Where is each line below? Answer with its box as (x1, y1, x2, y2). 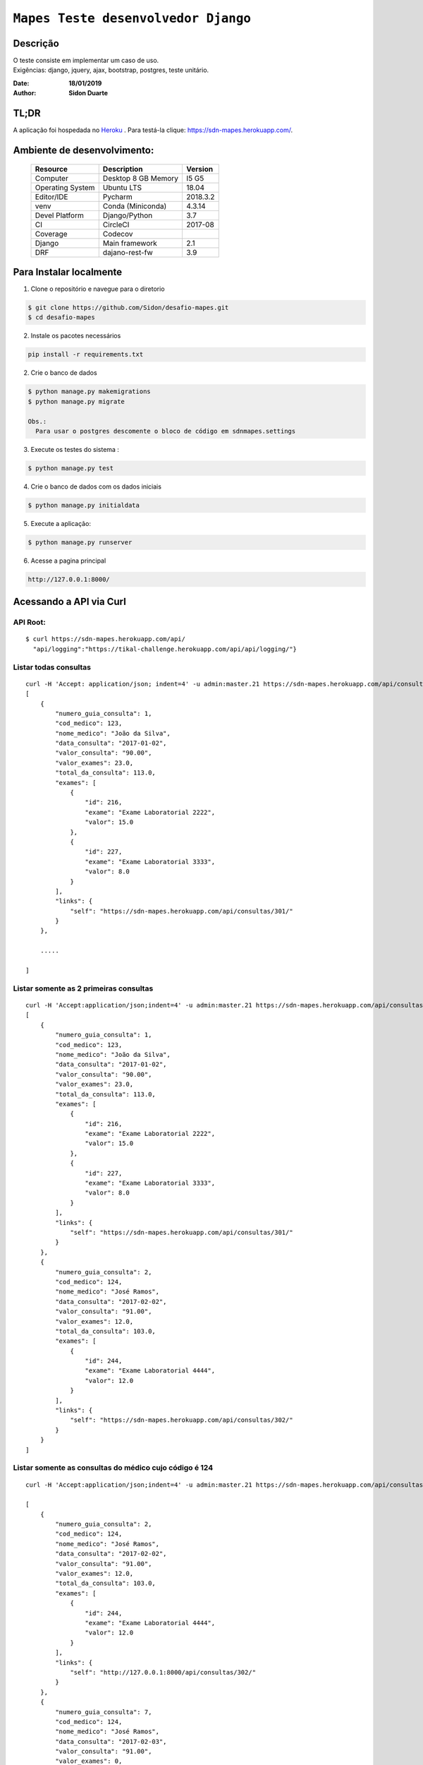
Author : (13, 89, 37, 97)
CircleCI (102, 220, 130, 229)
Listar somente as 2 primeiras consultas (13, 983, 154, 993)
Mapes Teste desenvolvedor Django (13, 11, 252, 26)
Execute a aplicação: (30, 519, 92, 527)
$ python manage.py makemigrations (27, 388, 151, 395)
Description (102, 164, 144, 174)
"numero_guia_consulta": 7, (55, 1708, 152, 1716)
